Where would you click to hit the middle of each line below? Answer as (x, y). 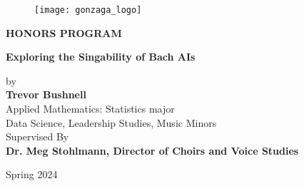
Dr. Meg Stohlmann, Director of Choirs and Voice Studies (152, 150)
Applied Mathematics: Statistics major (90, 109)
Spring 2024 (32, 174)
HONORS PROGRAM (64, 32)
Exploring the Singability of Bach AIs (101, 57)
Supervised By (37, 136)
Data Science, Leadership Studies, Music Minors (111, 122)
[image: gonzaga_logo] (88, 10)
